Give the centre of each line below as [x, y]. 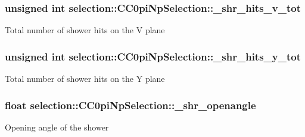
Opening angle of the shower [57, 127]
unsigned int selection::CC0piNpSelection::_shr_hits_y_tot [153, 56]
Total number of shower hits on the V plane [85, 30]
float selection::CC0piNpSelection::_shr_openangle [130, 105]
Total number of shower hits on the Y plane [85, 79]
